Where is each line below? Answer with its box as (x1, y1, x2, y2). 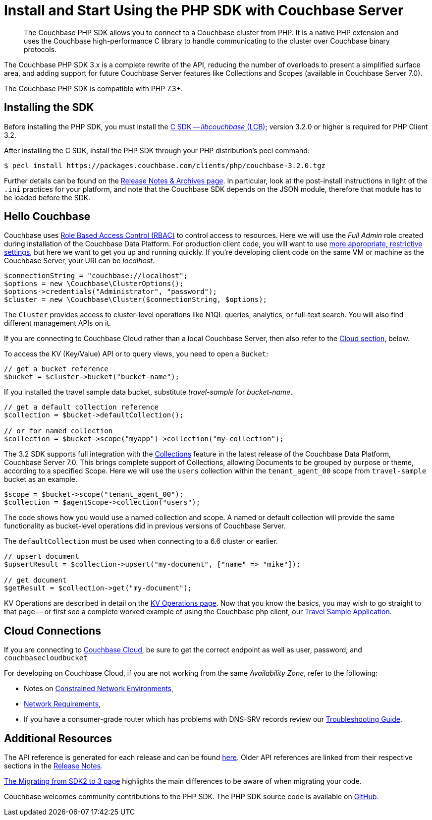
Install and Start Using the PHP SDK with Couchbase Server (4, 2, 404, 19)
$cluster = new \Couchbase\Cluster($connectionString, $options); (4, 295, 268, 304)
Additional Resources (4, 732, 112, 745)
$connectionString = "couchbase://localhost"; (4, 272, 188, 280)
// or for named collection (4, 427, 113, 435)
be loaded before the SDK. (4, 193, 91, 202)
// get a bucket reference (4, 365, 108, 373)
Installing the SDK (4, 101, 94, 114)
